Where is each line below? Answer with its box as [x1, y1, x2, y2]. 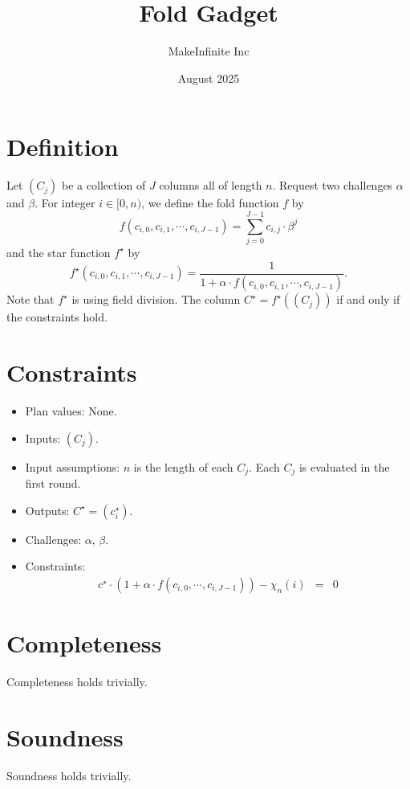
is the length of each [133, 458, 233, 475]
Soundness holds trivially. [6, 767, 132, 783]
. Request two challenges [272, 177, 393, 194]
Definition [6, 130, 119, 163]
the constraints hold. [6, 309, 108, 325]
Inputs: [25, 429, 61, 446]
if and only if [336, 291, 400, 308]
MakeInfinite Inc [168, 43, 250, 59]
